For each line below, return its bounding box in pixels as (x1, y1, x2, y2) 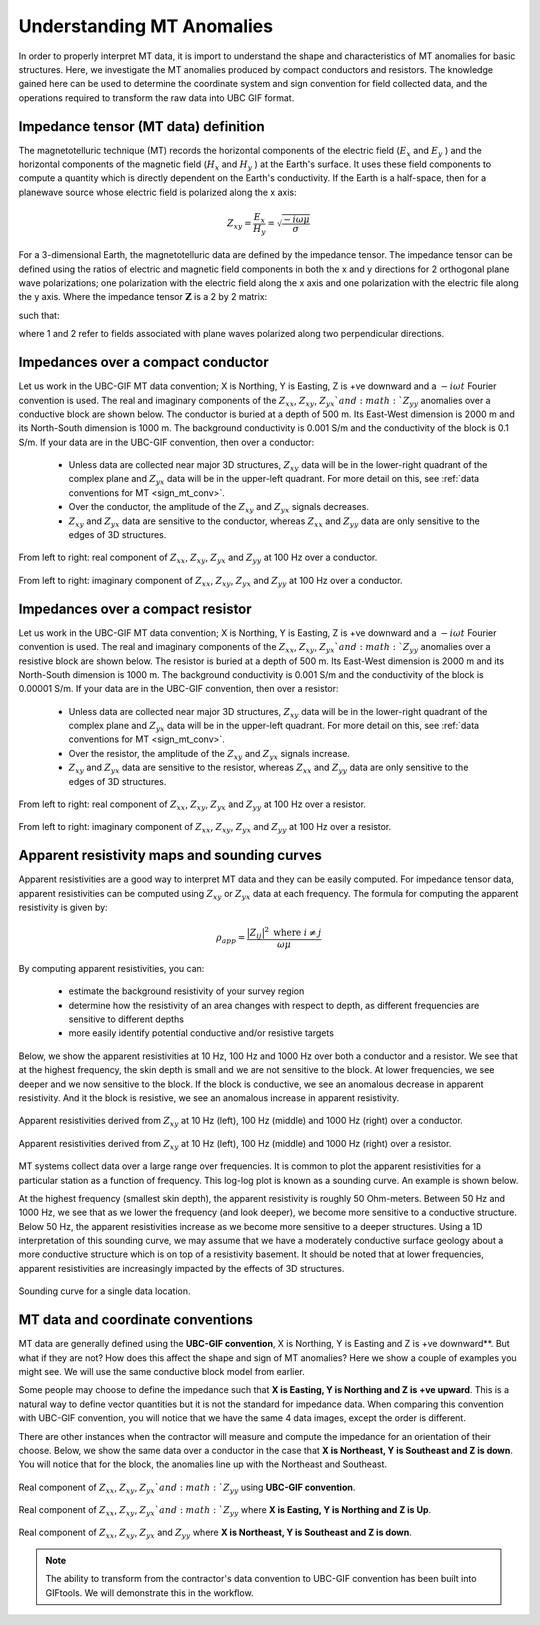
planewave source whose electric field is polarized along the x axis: (18, 186, 297, 198)
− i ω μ (283, 214, 310, 225)
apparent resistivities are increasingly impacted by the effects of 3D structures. (18, 1262, 345, 1274)
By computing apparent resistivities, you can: (18, 962, 205, 974)
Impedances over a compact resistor (18, 600, 252, 617)
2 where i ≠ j (264, 925, 322, 939)
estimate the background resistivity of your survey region (68, 985, 305, 997)
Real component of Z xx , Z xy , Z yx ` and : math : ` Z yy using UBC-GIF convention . (18, 1481, 356, 1495)
